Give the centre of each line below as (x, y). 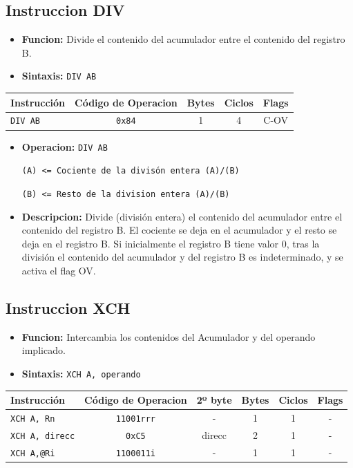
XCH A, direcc (43, 436)
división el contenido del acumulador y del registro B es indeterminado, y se (182, 257)
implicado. (44, 350)
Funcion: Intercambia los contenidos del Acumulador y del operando (169, 336)
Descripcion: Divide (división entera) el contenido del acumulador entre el (182, 216)
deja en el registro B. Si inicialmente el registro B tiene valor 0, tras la (171, 243)
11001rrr (136, 419)
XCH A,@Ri (33, 453)
